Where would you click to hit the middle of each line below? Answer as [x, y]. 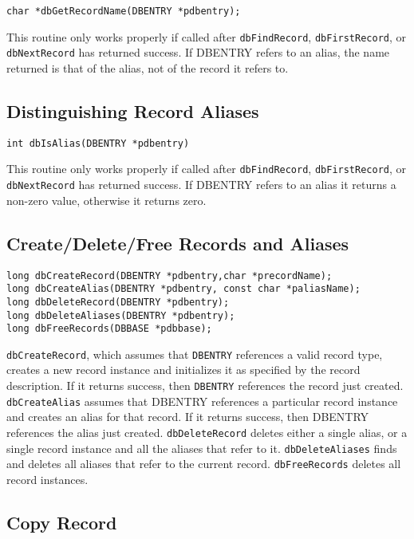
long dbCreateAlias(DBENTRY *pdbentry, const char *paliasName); [183, 289]
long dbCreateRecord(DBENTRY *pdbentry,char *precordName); [170, 275]
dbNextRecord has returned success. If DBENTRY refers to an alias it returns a [201, 185]
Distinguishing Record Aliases [133, 110]
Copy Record [62, 522]
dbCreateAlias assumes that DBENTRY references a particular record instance [202, 401]
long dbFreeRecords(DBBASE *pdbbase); [109, 329]
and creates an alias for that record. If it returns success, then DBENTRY [188, 417]
